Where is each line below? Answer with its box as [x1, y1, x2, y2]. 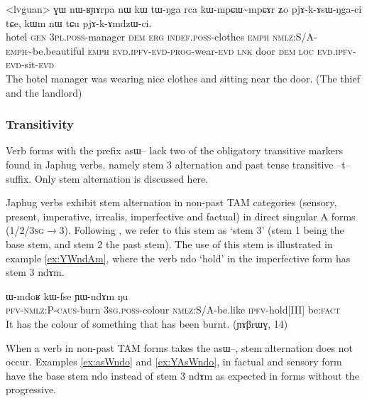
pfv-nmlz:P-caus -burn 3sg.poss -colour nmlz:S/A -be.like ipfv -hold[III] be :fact [6, 302, 341, 317]
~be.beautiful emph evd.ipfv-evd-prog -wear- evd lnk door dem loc [27, 43, 314, 58]
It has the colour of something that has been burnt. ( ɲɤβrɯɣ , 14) [6, 316, 288, 331]
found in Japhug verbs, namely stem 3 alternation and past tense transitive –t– [6, 156, 351, 171]
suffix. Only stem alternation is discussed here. [6, 171, 209, 186]
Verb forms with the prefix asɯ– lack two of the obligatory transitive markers [6, 143, 344, 158]
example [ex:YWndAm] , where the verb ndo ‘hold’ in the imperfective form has [6, 250, 351, 265]
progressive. [6, 382, 57, 397]
